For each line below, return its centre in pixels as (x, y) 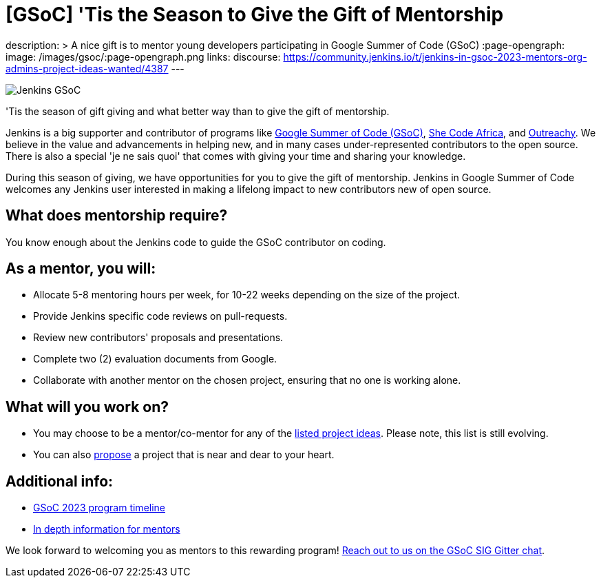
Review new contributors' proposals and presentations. (158, 338)
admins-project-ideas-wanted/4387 (87, 68)
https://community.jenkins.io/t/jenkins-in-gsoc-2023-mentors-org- (435, 57)
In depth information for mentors (107, 529)
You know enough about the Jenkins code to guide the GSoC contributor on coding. (196, 242)
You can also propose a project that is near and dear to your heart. (184, 455)
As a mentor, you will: (81, 269)
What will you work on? (87, 407)
